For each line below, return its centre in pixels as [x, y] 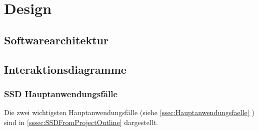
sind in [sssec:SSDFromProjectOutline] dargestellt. [81, 122]
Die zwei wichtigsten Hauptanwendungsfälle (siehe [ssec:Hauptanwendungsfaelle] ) [129, 112]
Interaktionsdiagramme [65, 69]
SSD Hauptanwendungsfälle [61, 93]
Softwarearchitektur [56, 40]
